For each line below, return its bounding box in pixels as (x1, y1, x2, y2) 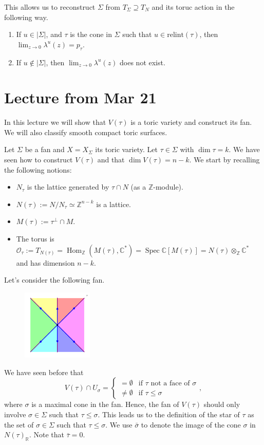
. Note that (29, 429, 64, 440)
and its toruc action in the (152, 2, 235, 12)
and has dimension (16, 257, 75, 268)
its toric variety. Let (95, 144, 158, 155)
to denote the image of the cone (141, 419, 241, 430)
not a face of (150, 380, 190, 387)
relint (167, 31, 184, 39)
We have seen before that (4, 366, 84, 377)
